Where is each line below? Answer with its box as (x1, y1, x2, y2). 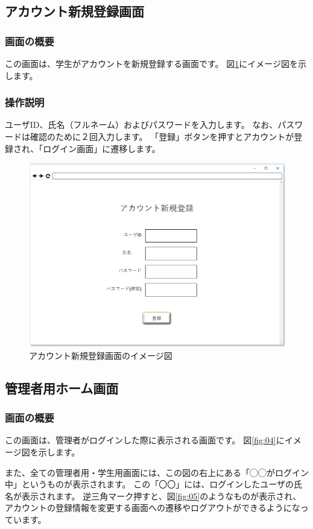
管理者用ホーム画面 (5, 378, 119, 397)
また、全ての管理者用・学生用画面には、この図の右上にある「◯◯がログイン (5, 466, 309, 478)
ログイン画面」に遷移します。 (43, 142, 160, 154)
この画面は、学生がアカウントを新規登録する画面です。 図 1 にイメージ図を (5, 57, 298, 69)
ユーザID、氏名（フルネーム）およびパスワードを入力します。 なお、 (5, 118, 278, 131)
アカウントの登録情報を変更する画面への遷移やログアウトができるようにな (5, 501, 300, 514)
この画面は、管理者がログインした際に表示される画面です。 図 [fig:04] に (5, 434, 285, 446)
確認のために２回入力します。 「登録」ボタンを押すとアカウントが (30, 130, 294, 142)
